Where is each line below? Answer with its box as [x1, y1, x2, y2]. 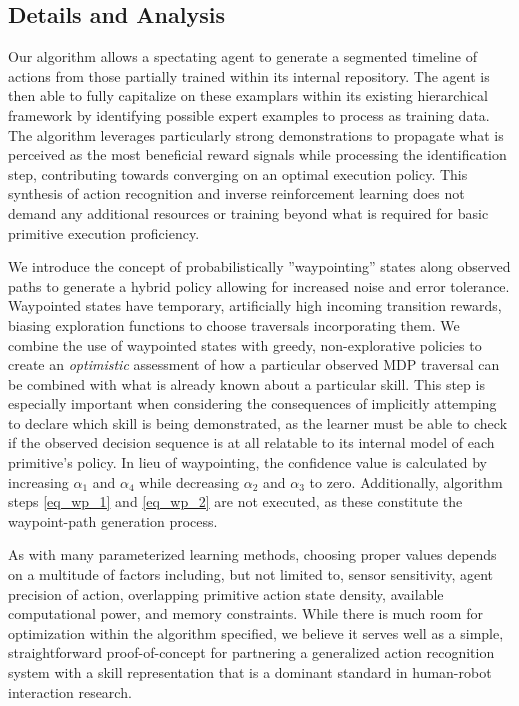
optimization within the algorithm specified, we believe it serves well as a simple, [8, 622, 504, 643]
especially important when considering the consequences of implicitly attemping [8, 393, 497, 414]
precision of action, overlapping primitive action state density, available [8, 583, 444, 604]
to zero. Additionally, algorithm [309, 471, 503, 492]
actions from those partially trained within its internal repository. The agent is [8, 65, 490, 86]
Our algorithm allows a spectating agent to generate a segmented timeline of [8, 46, 477, 67]
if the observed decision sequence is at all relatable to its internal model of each [8, 432, 495, 453]
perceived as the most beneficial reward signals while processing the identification [8, 144, 507, 165]
